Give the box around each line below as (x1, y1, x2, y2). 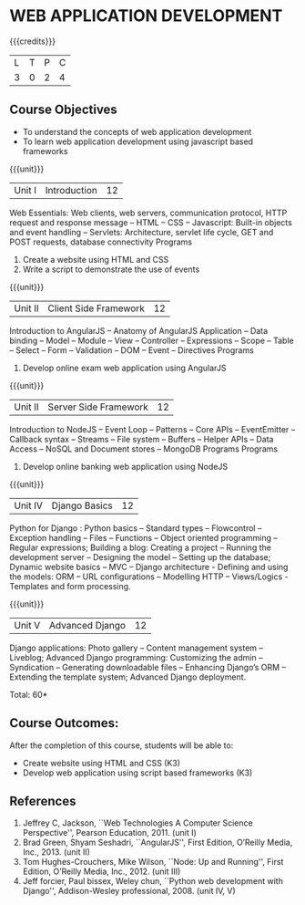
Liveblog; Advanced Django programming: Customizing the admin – (9, 651, 263, 662)
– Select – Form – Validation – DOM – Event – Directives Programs (9, 344, 255, 356)
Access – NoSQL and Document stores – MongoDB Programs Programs (9, 443, 279, 454)
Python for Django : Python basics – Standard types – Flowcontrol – (9, 522, 262, 534)
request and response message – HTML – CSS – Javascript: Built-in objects (9, 216, 293, 228)
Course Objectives (9, 102, 118, 118)
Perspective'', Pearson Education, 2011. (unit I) (22, 827, 198, 838)
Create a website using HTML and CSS (22, 254, 169, 265)
